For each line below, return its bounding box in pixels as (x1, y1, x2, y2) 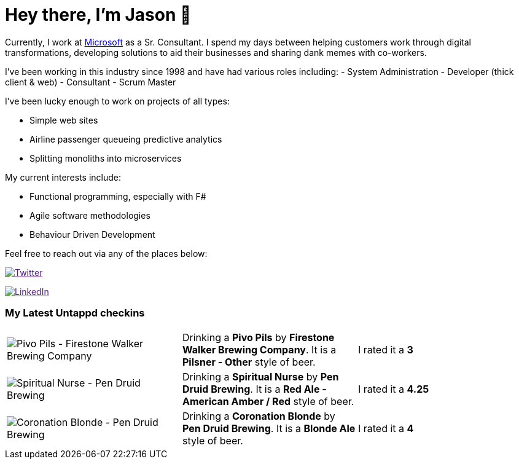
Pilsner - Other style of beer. (182, 355, 316, 368)
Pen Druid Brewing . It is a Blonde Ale (182, 422, 356, 435)
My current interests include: (5, 171, 121, 183)
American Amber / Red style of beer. (182, 395, 354, 407)
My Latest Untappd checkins (5, 307, 145, 320)
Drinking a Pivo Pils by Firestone (182, 331, 335, 344)
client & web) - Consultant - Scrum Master (5, 76, 176, 87)
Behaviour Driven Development (29, 229, 155, 240)
